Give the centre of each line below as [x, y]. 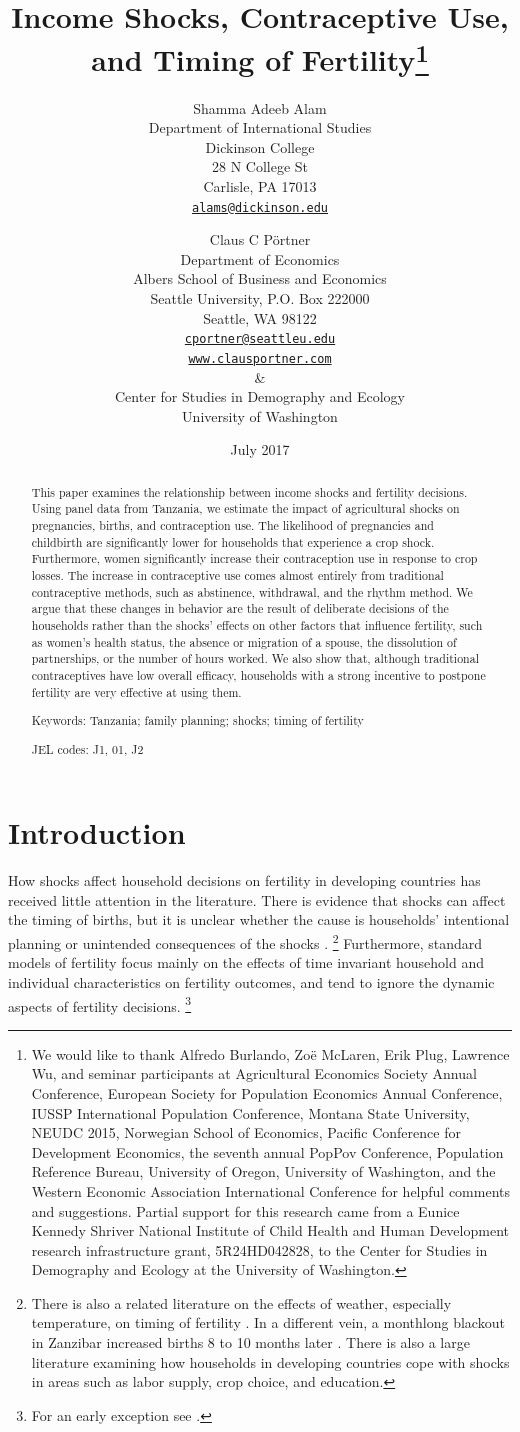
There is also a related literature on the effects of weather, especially [241, 1302]
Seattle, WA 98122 [260, 317]
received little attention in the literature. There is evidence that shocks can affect [257, 899]
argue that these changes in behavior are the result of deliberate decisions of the [240, 608]
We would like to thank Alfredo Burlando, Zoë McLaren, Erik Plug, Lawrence [270, 1053]
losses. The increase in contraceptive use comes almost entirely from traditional [237, 575]
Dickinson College [260, 146]
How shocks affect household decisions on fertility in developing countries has [244, 880]
